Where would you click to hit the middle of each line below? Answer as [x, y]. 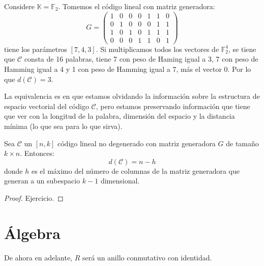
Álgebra [32, 233]
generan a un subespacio [42, 181]
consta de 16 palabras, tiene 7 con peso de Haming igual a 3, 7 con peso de [141, 59]
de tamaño [242, 143]
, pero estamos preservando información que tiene [173, 106]
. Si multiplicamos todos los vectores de [157, 49]
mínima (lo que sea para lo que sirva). [63, 126]
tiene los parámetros [36, 49]
